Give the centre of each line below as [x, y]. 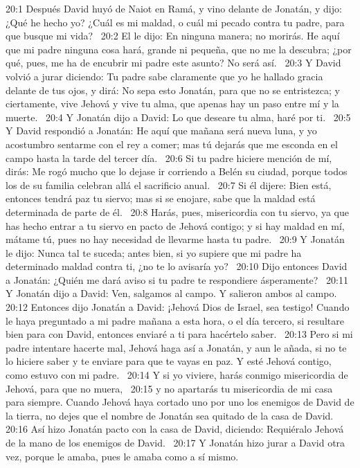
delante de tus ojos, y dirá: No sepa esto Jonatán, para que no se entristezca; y [173, 90]
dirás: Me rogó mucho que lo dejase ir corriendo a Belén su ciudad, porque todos [177, 171]
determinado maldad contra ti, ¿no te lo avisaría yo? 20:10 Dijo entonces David [177, 266]
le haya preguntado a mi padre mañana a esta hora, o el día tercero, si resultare [175, 320]
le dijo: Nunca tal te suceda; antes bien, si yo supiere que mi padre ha [154, 252]
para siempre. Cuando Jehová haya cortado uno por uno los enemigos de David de [180, 402]
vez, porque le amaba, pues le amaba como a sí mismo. [122, 456]
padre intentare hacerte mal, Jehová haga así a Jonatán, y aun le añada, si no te [176, 347]
